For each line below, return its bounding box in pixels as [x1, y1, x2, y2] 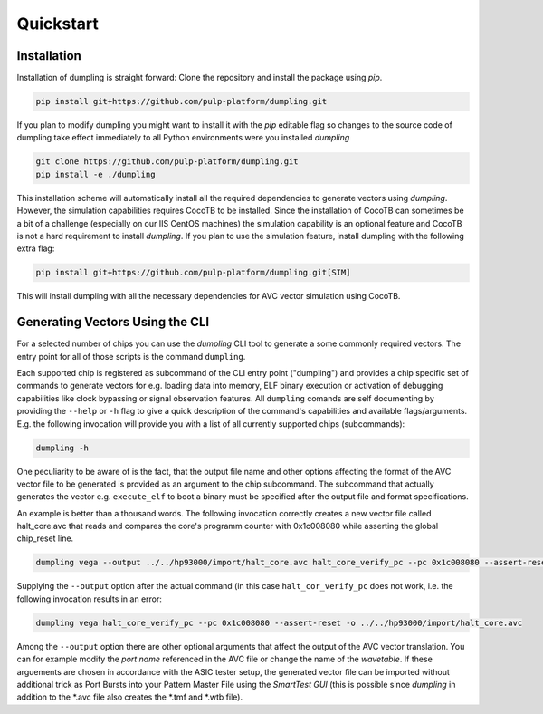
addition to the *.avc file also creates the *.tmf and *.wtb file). [16, 691, 243, 702]
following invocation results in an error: [16, 593, 163, 604]
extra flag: [16, 243, 55, 254]
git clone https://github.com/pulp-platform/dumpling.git [35, 157, 299, 167]
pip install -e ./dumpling [35, 169, 156, 179]
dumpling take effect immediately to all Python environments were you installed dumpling [16, 132, 350, 143]
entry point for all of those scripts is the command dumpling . [16, 351, 246, 362]
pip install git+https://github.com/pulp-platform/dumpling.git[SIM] [35, 267, 351, 278]
